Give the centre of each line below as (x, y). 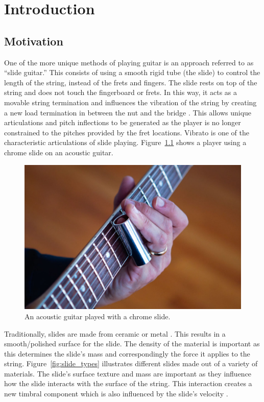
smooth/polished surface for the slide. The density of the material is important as (132, 344)
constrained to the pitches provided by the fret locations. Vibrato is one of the (127, 132)
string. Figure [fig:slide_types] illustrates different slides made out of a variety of (131, 363)
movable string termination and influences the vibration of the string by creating (130, 102)
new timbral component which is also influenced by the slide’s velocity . (116, 394)
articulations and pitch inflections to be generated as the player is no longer (123, 122)
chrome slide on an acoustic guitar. (59, 152)
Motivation (34, 41)
